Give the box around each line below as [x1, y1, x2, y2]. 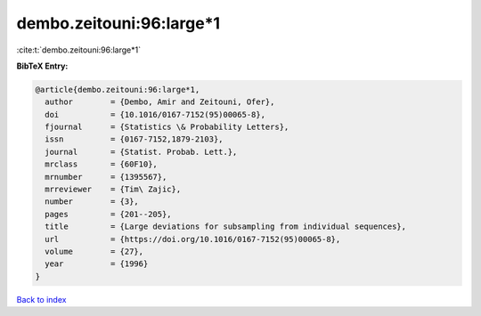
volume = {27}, [45, 247, 144, 256]
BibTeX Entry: [16, 61, 69, 71]
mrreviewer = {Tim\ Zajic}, [45, 184, 182, 195]
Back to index [16, 294, 67, 304]
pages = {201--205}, [45, 209, 173, 219]
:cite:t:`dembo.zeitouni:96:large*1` [16, 45, 142, 55]
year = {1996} [45, 259, 149, 269]
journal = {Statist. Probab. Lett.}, [45, 147, 238, 157]
